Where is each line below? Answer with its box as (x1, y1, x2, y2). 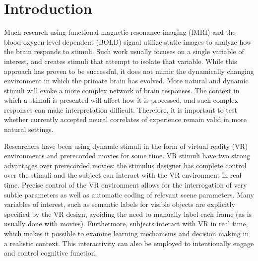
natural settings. (4, 124, 54, 134)
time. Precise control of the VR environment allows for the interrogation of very (4, 180, 247, 190)
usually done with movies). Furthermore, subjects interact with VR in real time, (4, 218, 248, 229)
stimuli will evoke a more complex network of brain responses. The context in (4, 85, 240, 95)
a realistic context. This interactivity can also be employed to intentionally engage (4, 238, 254, 248)
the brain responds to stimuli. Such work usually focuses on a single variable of (4, 46, 244, 57)
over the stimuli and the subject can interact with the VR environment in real (4, 170, 242, 180)
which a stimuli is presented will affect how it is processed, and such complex (4, 95, 238, 105)
